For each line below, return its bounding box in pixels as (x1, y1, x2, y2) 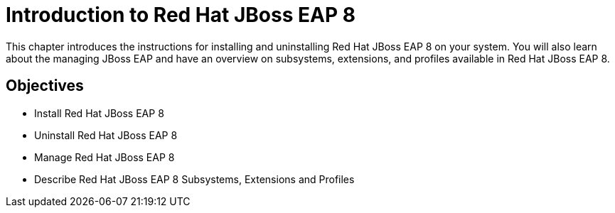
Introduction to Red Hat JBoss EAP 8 (6, 3, 355, 27)
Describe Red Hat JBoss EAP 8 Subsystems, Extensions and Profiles (34, 173, 355, 185)
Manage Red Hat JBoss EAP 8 (34, 151, 175, 163)
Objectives (6, 77, 84, 95)
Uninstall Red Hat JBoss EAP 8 (34, 129, 178, 141)
